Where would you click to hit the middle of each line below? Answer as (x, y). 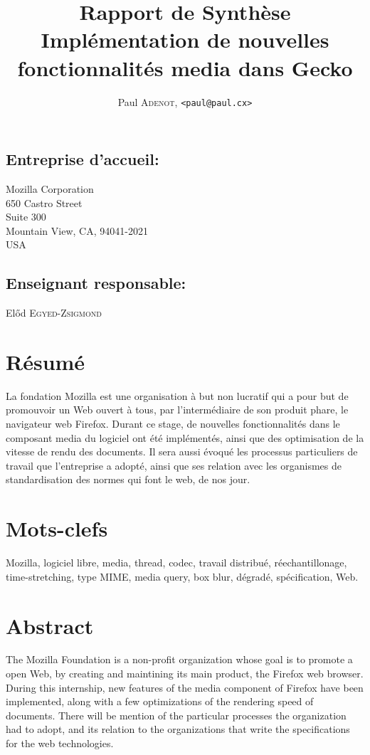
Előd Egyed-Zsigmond (54, 313)
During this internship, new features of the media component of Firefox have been (185, 687)
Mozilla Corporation (50, 188)
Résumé (46, 361)
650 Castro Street (44, 202)
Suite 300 (26, 217)
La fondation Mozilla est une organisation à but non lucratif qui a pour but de (177, 395)
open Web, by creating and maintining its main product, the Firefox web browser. (185, 674)
